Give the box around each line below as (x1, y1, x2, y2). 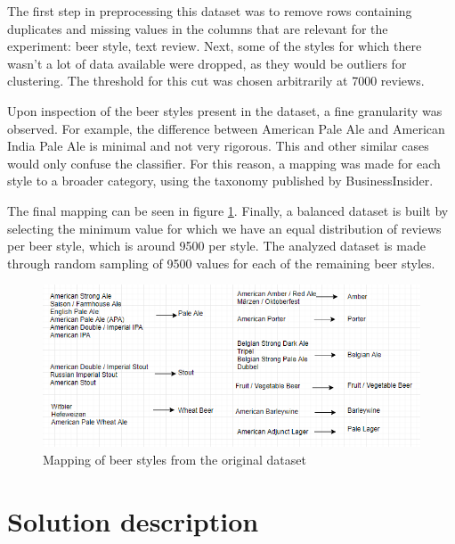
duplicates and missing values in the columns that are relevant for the (7, 19, 388, 37)
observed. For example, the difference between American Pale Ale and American (7, 119, 445, 137)
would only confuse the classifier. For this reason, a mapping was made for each (7, 153, 441, 172)
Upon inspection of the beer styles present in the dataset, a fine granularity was (7, 101, 443, 120)
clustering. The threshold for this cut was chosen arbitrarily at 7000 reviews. (7, 71, 425, 90)
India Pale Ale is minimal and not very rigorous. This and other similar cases (7, 136, 429, 155)
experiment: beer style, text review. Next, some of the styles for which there (7, 37, 422, 55)
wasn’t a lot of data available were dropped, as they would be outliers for (7, 54, 407, 72)
